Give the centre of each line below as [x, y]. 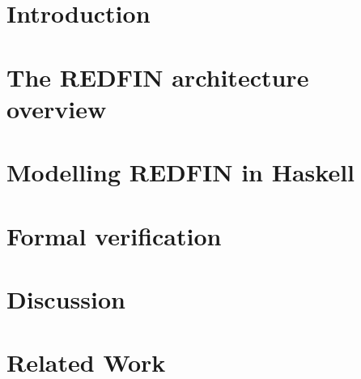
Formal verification [114, 235]
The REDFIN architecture [158, 77]
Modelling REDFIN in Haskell [180, 172]
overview [57, 108]
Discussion [66, 298]
